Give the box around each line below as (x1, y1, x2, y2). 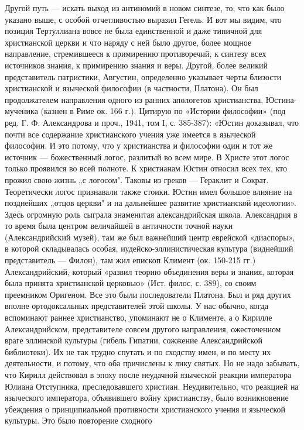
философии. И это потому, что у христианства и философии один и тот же (5, 139, 273, 152)
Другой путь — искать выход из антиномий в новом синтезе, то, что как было (5, 2, 285, 13)
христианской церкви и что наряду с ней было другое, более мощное (5, 36, 252, 48)
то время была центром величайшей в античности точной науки (5, 219, 233, 232)
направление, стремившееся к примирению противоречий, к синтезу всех (5, 47, 267, 60)
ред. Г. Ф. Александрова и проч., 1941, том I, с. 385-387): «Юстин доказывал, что (5, 116, 299, 128)
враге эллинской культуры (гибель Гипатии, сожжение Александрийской (5, 334, 263, 346)
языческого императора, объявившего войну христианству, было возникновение (5, 391, 289, 404)
